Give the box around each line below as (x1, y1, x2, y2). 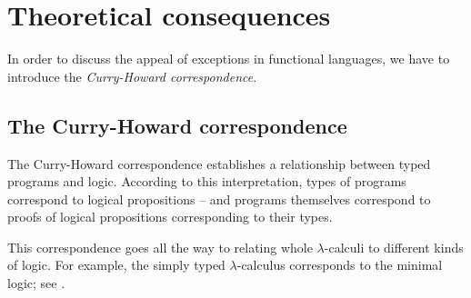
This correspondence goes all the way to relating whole (7, 237, 313, 256)
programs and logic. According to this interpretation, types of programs (7, 172, 406, 191)
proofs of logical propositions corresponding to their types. (7, 207, 333, 226)
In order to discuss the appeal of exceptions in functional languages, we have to (7, 49, 450, 68)
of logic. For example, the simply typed (7, 255, 225, 274)
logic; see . (7, 273, 65, 293)
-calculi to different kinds (324, 237, 464, 256)
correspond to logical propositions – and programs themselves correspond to (7, 189, 431, 208)
